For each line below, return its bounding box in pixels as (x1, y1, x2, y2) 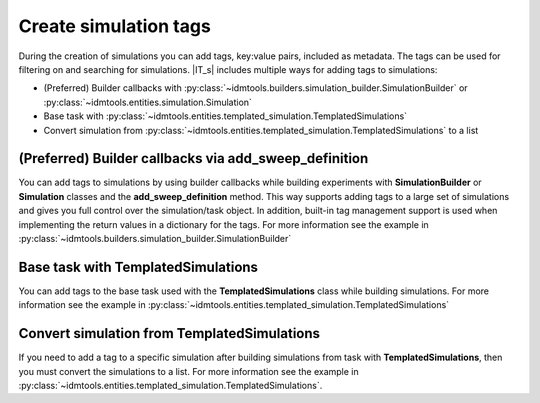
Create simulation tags (18, 15, 212, 37)
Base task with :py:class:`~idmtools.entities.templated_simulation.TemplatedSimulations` (43, 110, 408, 122)
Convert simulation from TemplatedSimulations (18, 325, 320, 342)
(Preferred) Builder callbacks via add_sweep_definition (18, 150, 369, 167)
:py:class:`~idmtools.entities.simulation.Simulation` (43, 96, 252, 108)
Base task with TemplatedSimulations (18, 258, 259, 275)
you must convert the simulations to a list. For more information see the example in (18, 365, 359, 377)
